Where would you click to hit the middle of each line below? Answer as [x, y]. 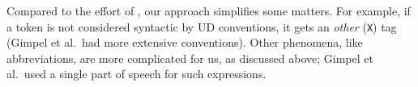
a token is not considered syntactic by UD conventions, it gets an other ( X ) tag [202, 26]
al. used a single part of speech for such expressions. [136, 74]
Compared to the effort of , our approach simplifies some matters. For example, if [209, 10]
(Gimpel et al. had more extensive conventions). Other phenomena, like [185, 42]
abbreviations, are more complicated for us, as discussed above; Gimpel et [190, 58]
